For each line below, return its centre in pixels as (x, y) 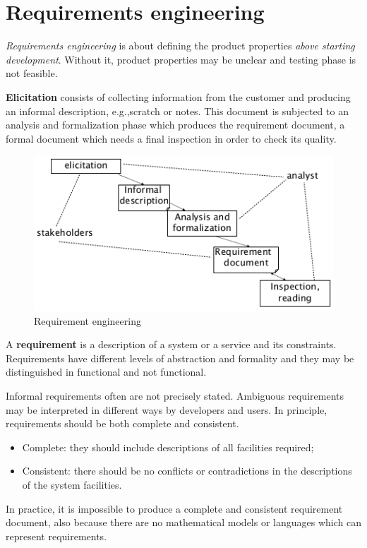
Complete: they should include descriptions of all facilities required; (168, 447)
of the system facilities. (72, 484)
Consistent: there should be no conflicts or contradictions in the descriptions (187, 471)
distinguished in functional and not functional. (106, 372)
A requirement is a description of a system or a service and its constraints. (171, 344)
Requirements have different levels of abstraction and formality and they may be (180, 358)
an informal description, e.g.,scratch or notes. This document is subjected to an (177, 111)
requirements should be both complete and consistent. (122, 423)
